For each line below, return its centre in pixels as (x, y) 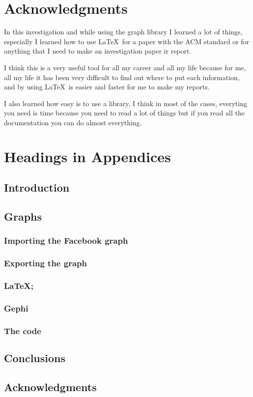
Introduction (37, 187)
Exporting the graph (45, 263)
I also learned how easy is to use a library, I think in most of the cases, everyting (126, 103)
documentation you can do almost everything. (73, 122)
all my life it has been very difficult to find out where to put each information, (122, 77)
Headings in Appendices (87, 156)
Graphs (23, 216)
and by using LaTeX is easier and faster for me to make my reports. (107, 87)
